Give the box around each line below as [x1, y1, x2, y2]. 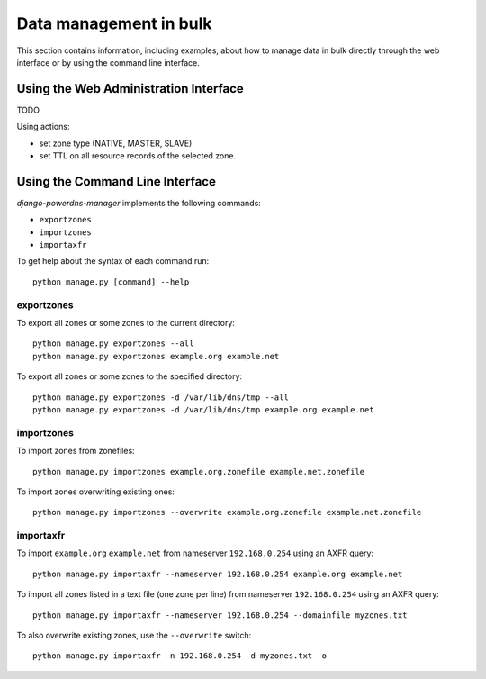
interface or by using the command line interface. [16, 57, 200, 68]
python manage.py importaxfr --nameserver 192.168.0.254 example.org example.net [32, 568, 403, 579]
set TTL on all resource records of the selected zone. [39, 150, 237, 161]
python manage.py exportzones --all [32, 339, 194, 349]
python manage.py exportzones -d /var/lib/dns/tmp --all [32, 392, 290, 403]
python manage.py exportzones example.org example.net [32, 351, 280, 361]
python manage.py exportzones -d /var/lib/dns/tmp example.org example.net [32, 404, 374, 414]
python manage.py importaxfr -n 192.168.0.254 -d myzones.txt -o [32, 651, 328, 661]
